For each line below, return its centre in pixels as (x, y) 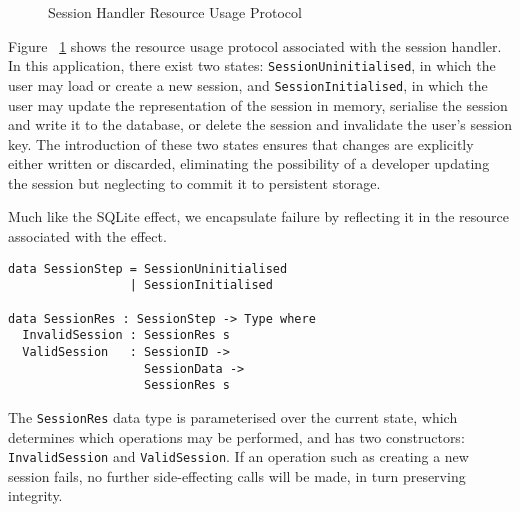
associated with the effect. (87, 236)
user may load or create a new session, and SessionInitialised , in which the (248, 84)
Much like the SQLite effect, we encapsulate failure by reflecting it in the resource (258, 216)
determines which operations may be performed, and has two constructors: (236, 436)
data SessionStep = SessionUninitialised (148, 268)
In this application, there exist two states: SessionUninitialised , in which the (252, 65)
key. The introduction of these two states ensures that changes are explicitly (241, 143)
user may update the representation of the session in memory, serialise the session (258, 104)
